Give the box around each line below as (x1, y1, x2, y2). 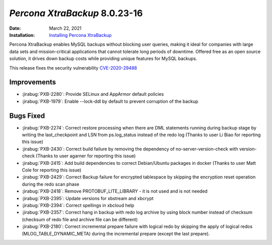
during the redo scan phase (22, 181, 80, 187)
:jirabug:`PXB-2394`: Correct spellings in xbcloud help (22, 202, 134, 208)
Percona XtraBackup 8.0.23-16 (9, 8, 143, 19)
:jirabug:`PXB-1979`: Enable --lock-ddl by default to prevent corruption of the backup (22, 98, 198, 104)
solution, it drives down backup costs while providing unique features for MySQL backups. (9, 55, 197, 62)
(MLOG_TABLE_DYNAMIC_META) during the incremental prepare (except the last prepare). (22, 230, 210, 236)
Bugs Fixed (9, 111, 45, 120)
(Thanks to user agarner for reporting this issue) (36, 153, 136, 159)
